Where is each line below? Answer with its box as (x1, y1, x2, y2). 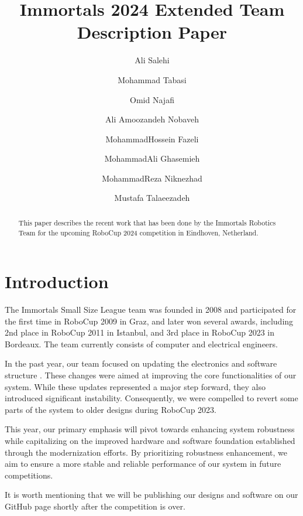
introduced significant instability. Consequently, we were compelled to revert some (5, 392, 298, 404)
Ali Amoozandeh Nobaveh (105, 113, 199, 125)
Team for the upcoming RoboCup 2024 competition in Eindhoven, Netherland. (18, 227, 259, 237)
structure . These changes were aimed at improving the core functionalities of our (5, 369, 297, 381)
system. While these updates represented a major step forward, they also (5, 380, 266, 392)
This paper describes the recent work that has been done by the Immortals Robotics (18, 217, 276, 227)
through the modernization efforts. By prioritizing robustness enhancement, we (5, 446, 287, 458)
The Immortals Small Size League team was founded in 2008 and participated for (5, 303, 297, 316)
